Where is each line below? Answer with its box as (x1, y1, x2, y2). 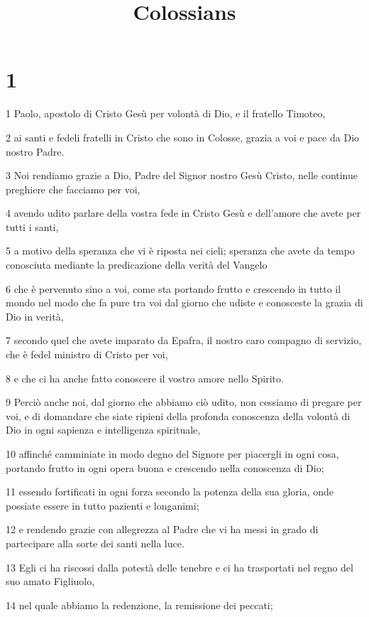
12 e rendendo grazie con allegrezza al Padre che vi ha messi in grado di (6, 522, 319, 537)
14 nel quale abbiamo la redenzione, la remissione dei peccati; (6, 597, 273, 612)
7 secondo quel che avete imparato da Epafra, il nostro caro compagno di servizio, (6, 333, 362, 348)
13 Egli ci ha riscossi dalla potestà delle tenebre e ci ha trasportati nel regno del (6, 559, 353, 574)
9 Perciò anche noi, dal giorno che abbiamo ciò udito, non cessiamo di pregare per (6, 395, 362, 409)
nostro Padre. (6, 144, 65, 159)
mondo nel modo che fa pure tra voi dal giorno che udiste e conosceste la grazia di (6, 295, 363, 310)
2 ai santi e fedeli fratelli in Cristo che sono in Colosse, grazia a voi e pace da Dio (6, 129, 360, 144)
